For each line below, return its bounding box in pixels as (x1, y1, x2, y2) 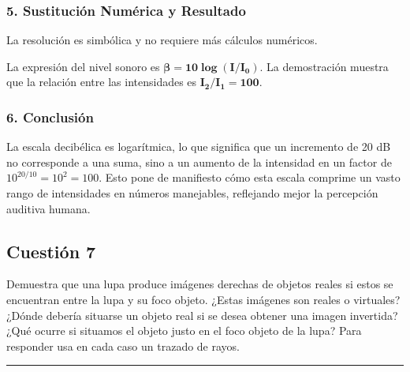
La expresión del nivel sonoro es (6, 58, 160, 74)
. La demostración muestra (259, 58, 389, 74)
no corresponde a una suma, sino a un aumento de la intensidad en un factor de (6, 153, 392, 170)
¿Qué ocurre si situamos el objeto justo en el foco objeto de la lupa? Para (6, 322, 362, 339)
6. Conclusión (6, 107, 94, 126)
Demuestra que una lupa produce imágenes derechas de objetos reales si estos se (6, 276, 393, 292)
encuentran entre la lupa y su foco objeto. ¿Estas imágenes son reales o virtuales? (6, 291, 401, 307)
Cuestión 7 (6, 239, 96, 263)
